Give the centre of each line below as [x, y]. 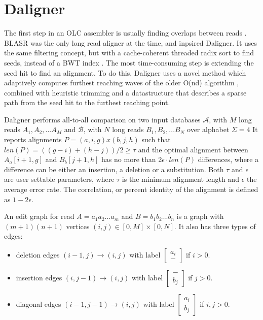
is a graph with [200, 216]
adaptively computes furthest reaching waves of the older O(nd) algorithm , [122, 83]
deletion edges [38, 254]
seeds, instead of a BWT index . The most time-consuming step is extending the [129, 62]
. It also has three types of [215, 226]
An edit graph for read [39, 216]
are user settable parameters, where [59, 179]
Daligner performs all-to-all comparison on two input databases [102, 119]
